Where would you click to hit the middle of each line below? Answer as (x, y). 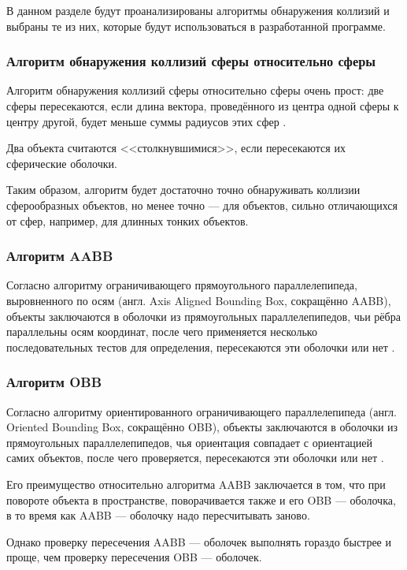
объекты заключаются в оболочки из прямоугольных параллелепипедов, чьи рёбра (203, 316)
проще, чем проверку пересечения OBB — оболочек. (134, 557)
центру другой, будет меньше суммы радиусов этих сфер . (146, 121)
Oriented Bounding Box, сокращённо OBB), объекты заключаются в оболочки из (202, 427)
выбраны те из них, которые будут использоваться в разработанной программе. (196, 26)
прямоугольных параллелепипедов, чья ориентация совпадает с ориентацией (190, 442)
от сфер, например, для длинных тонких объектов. (128, 220)
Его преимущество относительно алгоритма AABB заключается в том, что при (196, 484)
